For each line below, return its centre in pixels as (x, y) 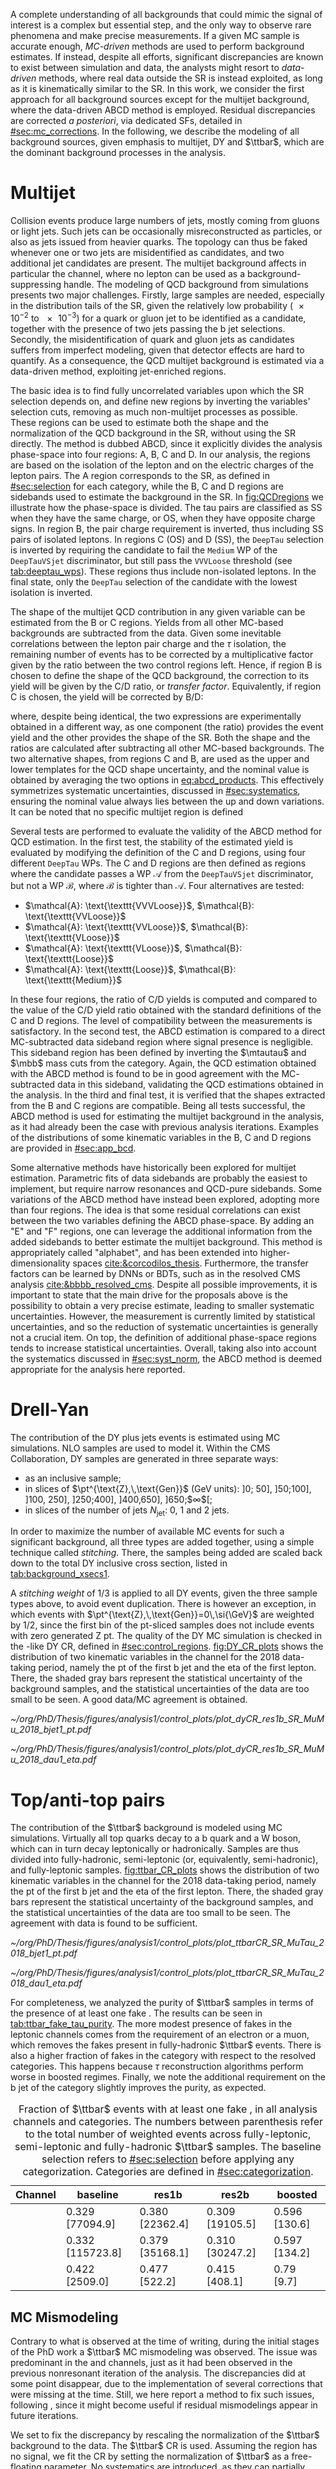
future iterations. (44, 2416)
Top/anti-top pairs (88, 1800)
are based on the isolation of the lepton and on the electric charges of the (162, 465)
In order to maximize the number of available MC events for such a (147, 1531)
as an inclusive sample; (73, 1478)
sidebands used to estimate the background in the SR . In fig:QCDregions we (167, 496)
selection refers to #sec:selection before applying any (168, 2159)
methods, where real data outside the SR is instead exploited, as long (180, 78)
